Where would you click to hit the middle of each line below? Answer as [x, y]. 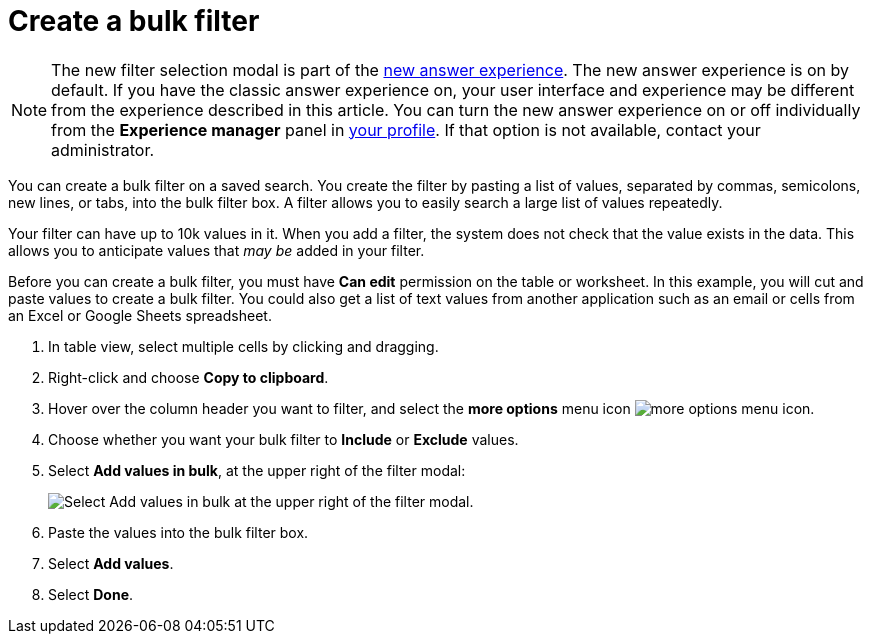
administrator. [103, 149]
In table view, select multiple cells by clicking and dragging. [243, 346]
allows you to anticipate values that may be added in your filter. [216, 250]
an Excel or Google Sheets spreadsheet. [140, 315]
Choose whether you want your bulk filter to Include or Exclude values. [283, 439]
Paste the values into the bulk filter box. [178, 532]
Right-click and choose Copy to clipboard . [188, 377]
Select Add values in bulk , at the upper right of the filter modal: [257, 470]
